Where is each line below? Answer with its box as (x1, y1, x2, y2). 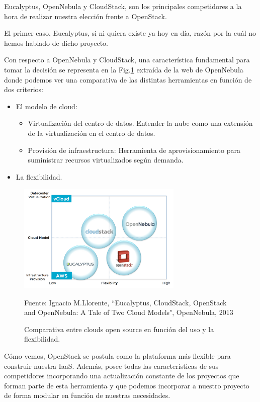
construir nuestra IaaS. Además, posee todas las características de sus (4, 360, 219, 371)
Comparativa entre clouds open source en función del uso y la (24, 324, 214, 334)
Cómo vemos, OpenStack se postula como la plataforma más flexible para (4, 350, 231, 361)
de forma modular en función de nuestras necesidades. (4, 390, 170, 400)
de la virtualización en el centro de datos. (28, 127, 155, 138)
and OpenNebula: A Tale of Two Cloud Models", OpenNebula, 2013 (24, 307, 233, 317)
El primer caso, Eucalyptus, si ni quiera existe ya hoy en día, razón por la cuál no (4, 28, 256, 38)
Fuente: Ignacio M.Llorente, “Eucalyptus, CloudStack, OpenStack (24, 297, 227, 307)
